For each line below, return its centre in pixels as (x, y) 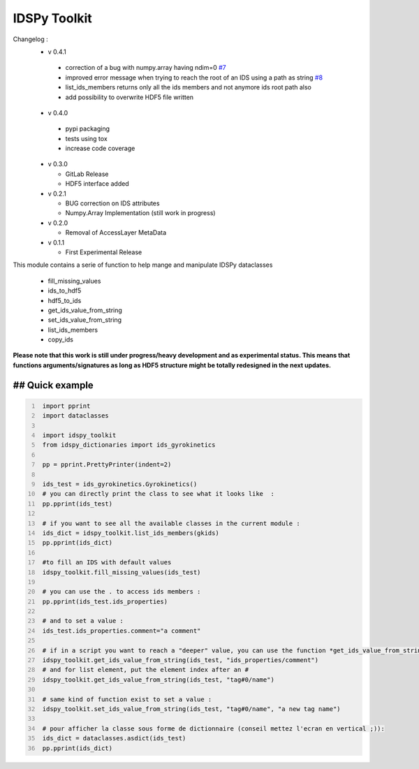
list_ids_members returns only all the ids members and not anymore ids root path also (189, 87)
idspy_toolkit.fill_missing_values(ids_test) (122, 572)
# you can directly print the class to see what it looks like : (159, 494)
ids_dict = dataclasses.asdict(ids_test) (114, 738)
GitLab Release (87, 174)
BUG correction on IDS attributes (112, 203)
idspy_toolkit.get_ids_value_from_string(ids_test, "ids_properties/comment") (181, 660)
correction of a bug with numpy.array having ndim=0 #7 (146, 68)
